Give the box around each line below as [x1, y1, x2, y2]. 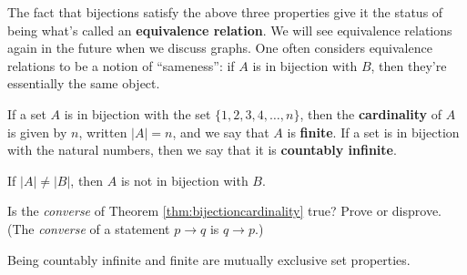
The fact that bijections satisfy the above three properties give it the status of [7, 3, 443, 21]
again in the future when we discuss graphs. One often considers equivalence [7, 38, 432, 57]
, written [78, 122, 127, 141]
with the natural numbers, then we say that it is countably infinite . [7, 140, 397, 159]
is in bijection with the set [64, 104, 211, 123]
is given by [7, 122, 67, 141]
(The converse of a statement [7, 219, 170, 238]
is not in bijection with [120, 170, 249, 189]
